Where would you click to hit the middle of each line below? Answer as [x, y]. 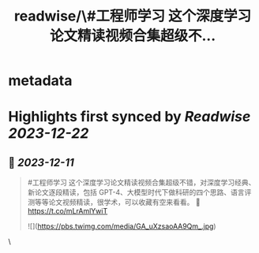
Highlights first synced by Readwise [129, 117]
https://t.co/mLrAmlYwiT [68, 211]
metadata [40, 81]
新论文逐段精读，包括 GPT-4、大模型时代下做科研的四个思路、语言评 [139, 192]
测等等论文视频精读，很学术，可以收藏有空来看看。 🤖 [114, 203]
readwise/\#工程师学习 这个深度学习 [133, 16]
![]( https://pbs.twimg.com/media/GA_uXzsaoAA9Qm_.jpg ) [122, 226]
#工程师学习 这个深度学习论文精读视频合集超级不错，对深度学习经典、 [141, 183]
